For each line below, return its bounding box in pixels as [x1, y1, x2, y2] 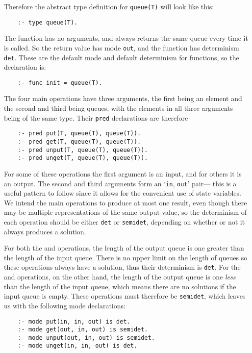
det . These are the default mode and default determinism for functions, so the [4, 52, 239, 62]
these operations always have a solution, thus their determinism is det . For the [4, 262, 241, 272]
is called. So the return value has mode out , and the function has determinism [4, 42, 239, 52]
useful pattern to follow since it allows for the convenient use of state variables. [4, 188, 241, 198]
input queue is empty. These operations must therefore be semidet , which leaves [4, 291, 246, 301]
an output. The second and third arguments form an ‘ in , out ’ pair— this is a [4, 178, 237, 188]
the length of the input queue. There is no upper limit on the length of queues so [4, 252, 248, 262]
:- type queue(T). [18, 19, 78, 26]
